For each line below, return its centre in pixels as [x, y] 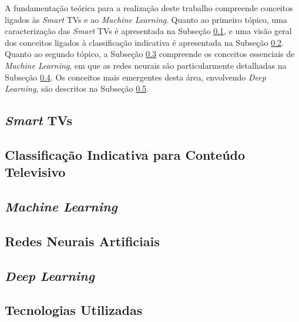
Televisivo [35, 172]
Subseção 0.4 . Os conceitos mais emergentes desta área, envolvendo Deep [135, 77]
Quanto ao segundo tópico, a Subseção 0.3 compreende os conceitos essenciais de [150, 54]
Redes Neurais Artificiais [82, 241]
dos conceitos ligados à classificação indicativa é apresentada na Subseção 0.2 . [145, 42]
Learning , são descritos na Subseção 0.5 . [77, 88]
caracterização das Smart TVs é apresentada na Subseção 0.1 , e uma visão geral [148, 31]
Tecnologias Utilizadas [74, 310]
